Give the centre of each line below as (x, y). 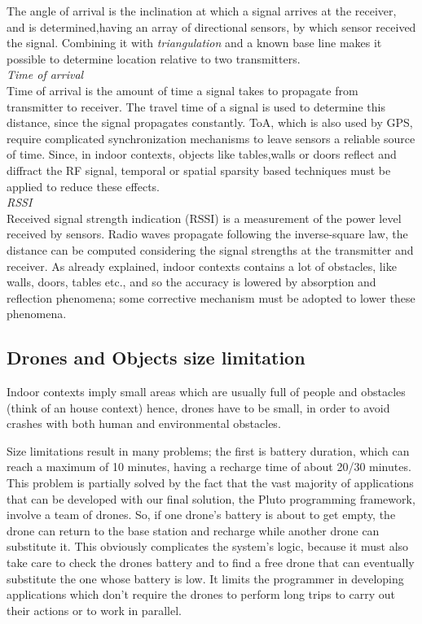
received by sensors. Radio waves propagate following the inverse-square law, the (207, 234)
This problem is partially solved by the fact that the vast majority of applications (210, 483)
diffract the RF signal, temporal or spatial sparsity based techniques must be (199, 170)
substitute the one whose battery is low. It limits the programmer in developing (205, 578)
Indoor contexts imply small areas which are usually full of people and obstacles (206, 392)
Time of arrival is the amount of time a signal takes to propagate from (182, 90)
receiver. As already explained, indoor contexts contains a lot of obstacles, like (202, 266)
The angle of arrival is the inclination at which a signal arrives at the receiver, (202, 11)
